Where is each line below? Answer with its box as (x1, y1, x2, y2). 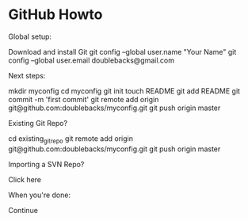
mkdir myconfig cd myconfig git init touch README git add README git (8, 86, 240, 96)
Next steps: (8, 70, 46, 80)
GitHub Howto (8, 6, 103, 24)
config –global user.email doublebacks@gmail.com (8, 55, 175, 65)
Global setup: (8, 32, 52, 41)
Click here (8, 174, 42, 184)
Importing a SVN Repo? (8, 159, 85, 169)
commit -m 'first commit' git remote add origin (8, 94, 159, 104)
